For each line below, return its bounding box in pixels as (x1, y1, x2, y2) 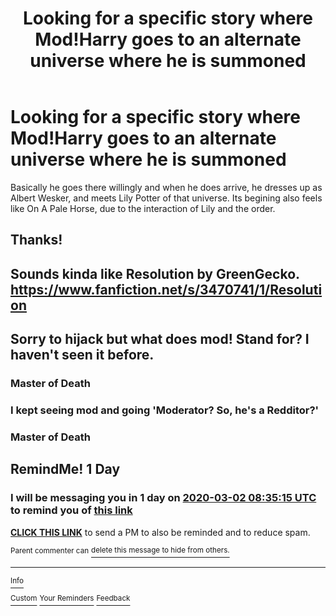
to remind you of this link (10, 503, 133, 517)
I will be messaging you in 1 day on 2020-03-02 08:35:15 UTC (10, 491, 317, 505)
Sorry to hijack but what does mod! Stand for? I (10, 331, 310, 348)
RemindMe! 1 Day (10, 461, 121, 478)
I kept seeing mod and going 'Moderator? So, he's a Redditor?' (10, 403, 320, 417)
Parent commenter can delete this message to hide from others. (10, 545, 230, 556)
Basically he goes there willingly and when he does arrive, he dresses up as (10, 181, 323, 193)
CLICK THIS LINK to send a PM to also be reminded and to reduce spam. (10, 526, 311, 538)
